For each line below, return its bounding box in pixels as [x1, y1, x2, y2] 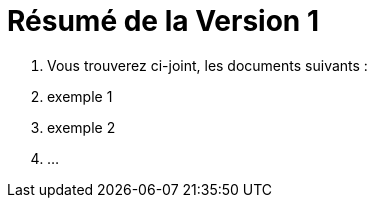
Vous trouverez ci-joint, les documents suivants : [47, 56, 368, 74]
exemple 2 [47, 118, 116, 136]
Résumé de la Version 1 [7, 4, 319, 38]
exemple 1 [47, 87, 113, 105]
